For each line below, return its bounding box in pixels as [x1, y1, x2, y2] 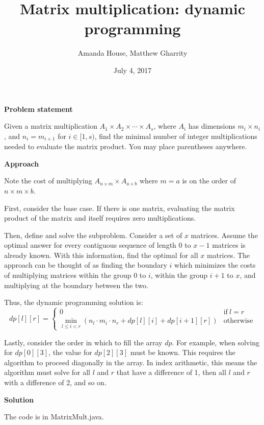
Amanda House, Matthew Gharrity [77, 48, 188, 58]
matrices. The [206, 249, 250, 260]
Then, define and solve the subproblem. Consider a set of [4, 229, 182, 240]
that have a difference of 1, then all [116, 367, 226, 377]
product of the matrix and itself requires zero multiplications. [4, 212, 196, 223]
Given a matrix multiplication [4, 121, 97, 131]
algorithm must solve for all [4, 367, 91, 377]
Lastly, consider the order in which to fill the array [4, 337, 163, 347]
